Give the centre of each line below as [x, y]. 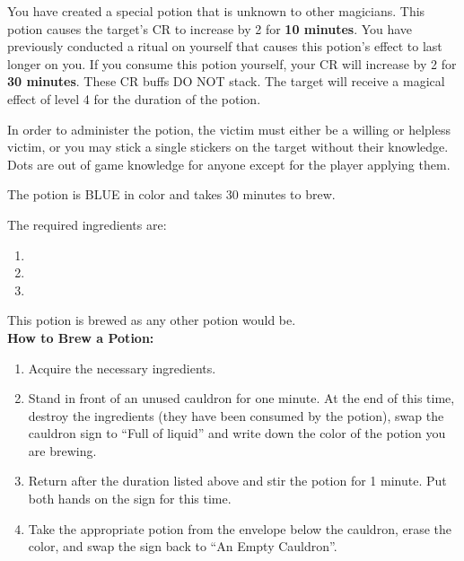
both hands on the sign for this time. [130, 499]
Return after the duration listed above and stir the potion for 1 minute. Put [237, 481]
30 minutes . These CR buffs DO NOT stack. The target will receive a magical [226, 81]
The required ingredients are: [87, 224]
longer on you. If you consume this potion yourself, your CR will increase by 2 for [232, 63]
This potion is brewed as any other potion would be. [152, 320]
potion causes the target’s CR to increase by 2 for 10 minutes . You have [210, 28]
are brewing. [62, 450]
